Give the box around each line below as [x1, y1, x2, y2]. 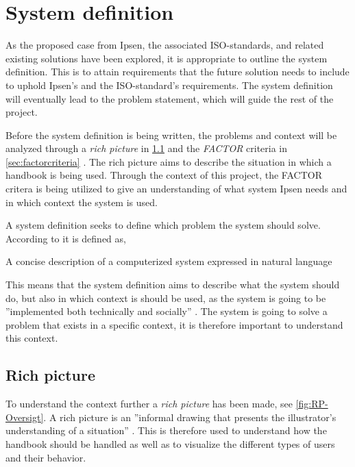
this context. [5, 331, 58, 345]
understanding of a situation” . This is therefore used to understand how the [5, 423, 327, 438]
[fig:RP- [295, 396, 328, 411]
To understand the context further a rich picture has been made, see [5, 396, 293, 411]
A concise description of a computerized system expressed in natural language [5, 254, 332, 268]
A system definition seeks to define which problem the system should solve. [5, 218, 321, 232]
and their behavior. [5, 450, 86, 464]
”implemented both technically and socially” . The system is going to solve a [5, 304, 328, 318]
